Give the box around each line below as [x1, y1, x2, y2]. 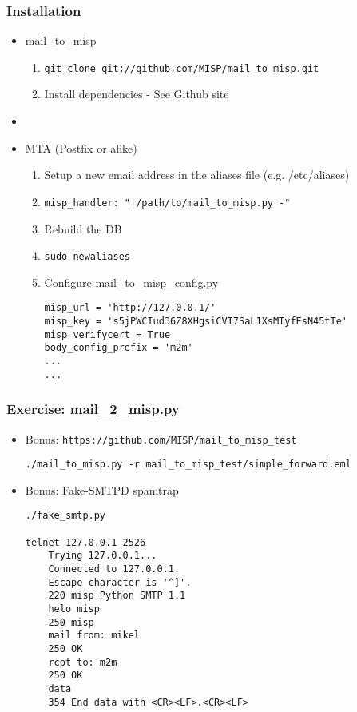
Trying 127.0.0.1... [48, 550, 157, 562]
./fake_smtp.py [25, 510, 106, 522]
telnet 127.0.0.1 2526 [25, 536, 146, 548]
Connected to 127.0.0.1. [48, 563, 180, 575]
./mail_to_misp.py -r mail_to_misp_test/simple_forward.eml [25, 459, 351, 471]
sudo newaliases [44, 251, 130, 263]
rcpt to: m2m [48, 656, 117, 668]
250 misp [48, 616, 94, 628]
